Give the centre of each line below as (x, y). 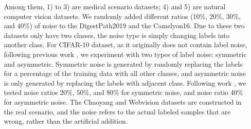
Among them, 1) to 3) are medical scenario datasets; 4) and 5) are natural (115, 6)
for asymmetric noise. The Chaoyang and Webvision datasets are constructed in (123, 101)
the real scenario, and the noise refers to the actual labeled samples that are (117, 111)
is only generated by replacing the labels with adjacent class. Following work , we (125, 83)
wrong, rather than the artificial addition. (66, 121)
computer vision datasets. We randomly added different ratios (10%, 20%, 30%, (122, 16)
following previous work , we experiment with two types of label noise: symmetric (125, 54)
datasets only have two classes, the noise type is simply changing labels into (117, 35)
